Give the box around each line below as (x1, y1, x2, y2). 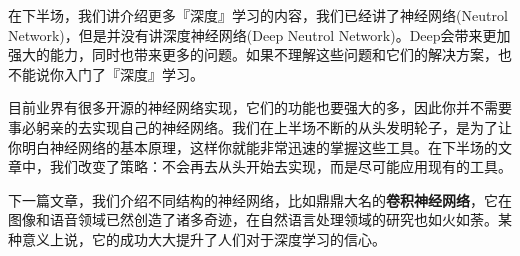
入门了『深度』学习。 (63, 63, 204, 84)
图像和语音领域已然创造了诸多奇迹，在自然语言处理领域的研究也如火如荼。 (8, 209, 498, 230)
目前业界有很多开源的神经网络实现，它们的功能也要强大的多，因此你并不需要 (8, 97, 512, 118)
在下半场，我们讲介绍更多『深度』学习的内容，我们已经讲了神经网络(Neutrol (8, 5, 508, 25)
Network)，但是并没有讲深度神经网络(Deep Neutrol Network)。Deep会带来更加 (8, 24, 511, 45)
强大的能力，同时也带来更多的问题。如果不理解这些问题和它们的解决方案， (8, 44, 498, 65)
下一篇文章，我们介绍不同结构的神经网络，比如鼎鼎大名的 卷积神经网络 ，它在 (8, 189, 512, 210)
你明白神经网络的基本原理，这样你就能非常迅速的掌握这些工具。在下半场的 (8, 136, 498, 157)
